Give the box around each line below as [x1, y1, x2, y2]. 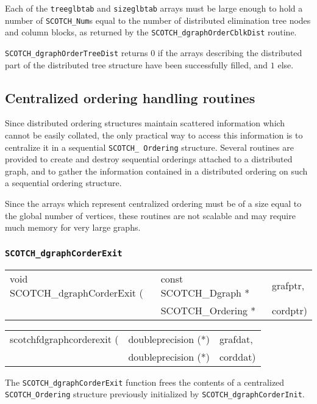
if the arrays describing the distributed [157, 46, 302, 59]
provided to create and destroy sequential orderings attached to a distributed [5, 153, 293, 165]
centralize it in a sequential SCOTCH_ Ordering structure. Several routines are [5, 140, 294, 153]
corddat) [219, 349, 256, 364]
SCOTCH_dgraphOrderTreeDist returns [5, 46, 148, 59]
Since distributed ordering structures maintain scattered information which [5, 117, 285, 129]
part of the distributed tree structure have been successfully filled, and [5, 58, 268, 71]
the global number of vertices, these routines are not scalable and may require [5, 209, 296, 222]
